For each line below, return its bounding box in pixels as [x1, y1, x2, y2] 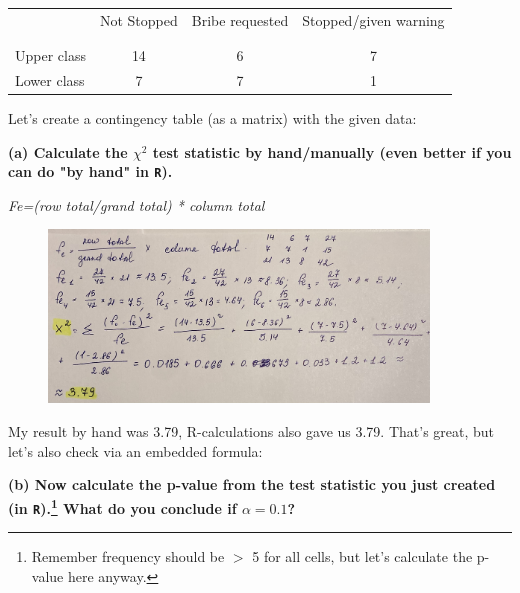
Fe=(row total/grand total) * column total [8, 194, 265, 215]
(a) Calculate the [8, 141, 128, 162]
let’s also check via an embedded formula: [8, 440, 263, 461]
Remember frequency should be [31, 546, 225, 567]
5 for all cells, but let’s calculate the [252, 546, 473, 567]
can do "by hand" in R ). [8, 161, 173, 182]
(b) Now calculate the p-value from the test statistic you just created [8, 474, 496, 495]
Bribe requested [191, 9, 289, 30]
